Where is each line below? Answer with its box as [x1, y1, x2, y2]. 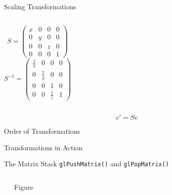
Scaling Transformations [4, 1, 76, 11]
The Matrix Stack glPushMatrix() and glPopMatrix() [4, 159, 169, 169]
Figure [14, 181, 34, 192]
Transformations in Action [4, 142, 83, 152]
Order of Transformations [4, 126, 80, 136]
